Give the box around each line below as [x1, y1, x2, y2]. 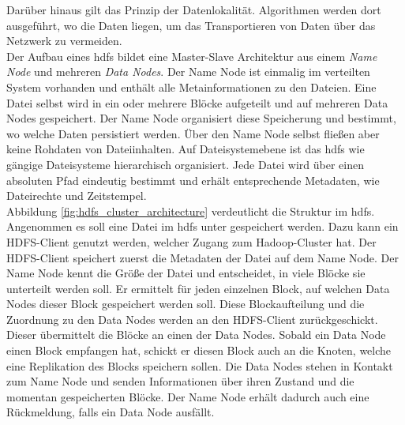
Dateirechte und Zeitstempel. [6, 187, 147, 204]
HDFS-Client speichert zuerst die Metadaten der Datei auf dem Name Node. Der [6, 249, 399, 265]
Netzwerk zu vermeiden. [6, 32, 122, 49]
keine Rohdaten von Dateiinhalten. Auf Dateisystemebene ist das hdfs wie [6, 141, 365, 157]
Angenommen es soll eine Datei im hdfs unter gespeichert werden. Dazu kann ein [6, 218, 399, 235]
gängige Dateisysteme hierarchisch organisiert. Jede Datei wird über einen [6, 156, 364, 172]
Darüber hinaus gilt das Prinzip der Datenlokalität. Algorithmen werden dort [6, 2, 381, 17]
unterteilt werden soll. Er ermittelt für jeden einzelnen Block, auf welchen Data [6, 280, 390, 296]
